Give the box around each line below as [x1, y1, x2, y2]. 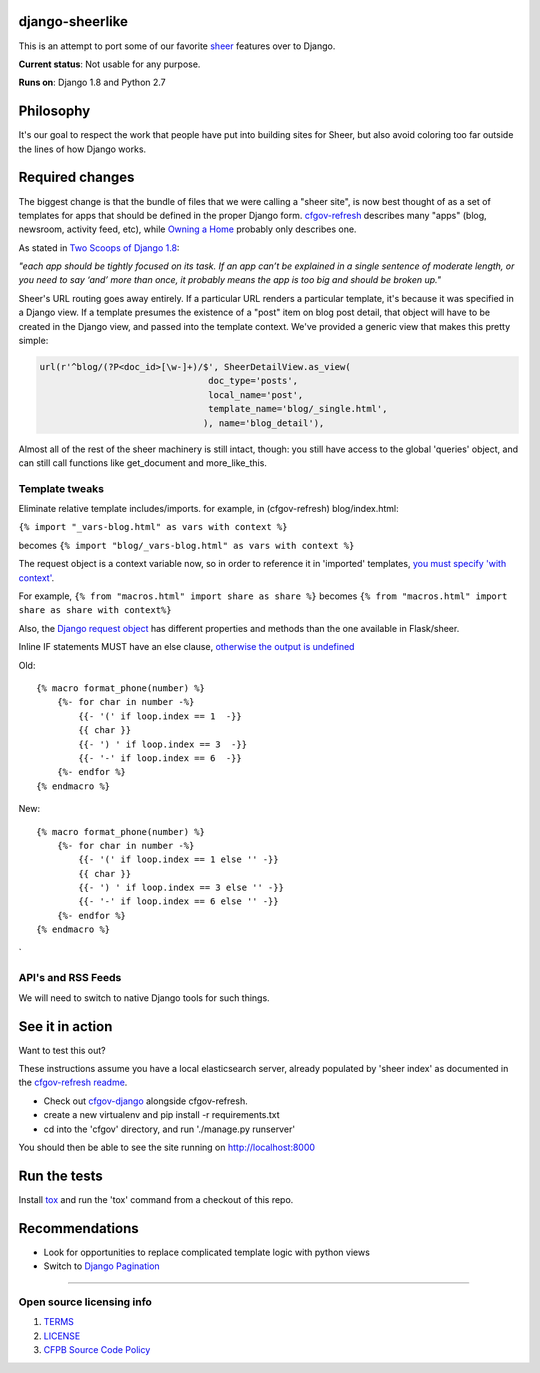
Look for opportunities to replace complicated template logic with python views [43, 1246, 370, 1258]
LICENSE [43, 1330, 81, 1342]
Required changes [18, 169, 135, 186]
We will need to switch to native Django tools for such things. [18, 991, 270, 1004]
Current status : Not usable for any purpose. [18, 58, 201, 70]
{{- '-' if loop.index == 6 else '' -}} [78, 896, 279, 907]
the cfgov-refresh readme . [18, 1076, 128, 1089]
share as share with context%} [18, 605, 172, 616]
